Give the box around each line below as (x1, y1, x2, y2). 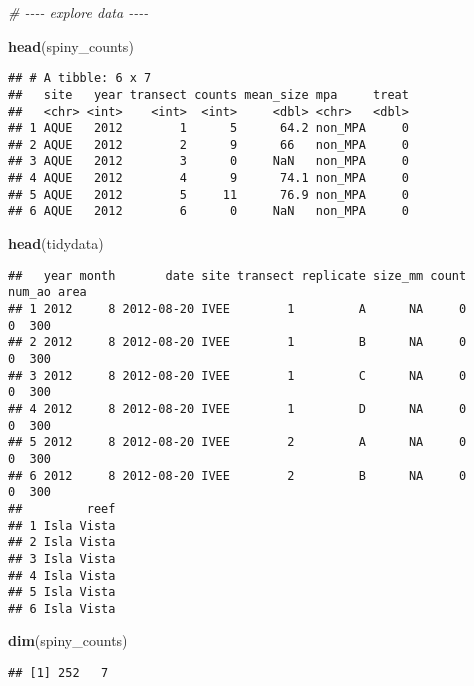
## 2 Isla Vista (8, 535, 116, 550)
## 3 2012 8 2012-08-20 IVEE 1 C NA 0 (8, 368, 467, 383)
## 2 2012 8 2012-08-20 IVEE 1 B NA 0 (8, 335, 467, 350)
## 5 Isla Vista (8, 585, 116, 600)
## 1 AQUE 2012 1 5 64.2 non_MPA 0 (8, 121, 409, 136)
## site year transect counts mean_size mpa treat (8, 87, 409, 102)
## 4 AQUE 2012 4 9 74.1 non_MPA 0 (8, 171, 409, 186)
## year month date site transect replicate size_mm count (8, 268, 467, 283)
